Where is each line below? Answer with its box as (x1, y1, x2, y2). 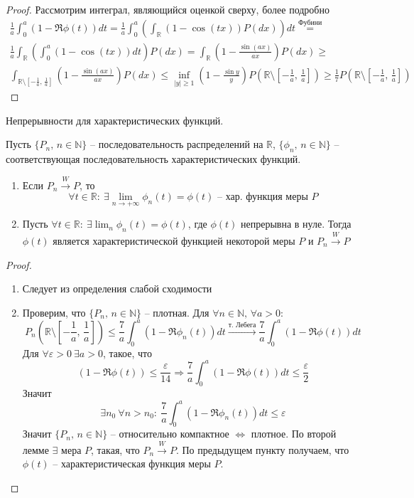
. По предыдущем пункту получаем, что (175, 442, 349, 457)
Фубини (298, 19, 322, 27)
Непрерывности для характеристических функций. (6, 112, 224, 127)
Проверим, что (22, 304, 86, 319)
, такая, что (91, 442, 140, 457)
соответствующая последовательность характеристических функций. (6, 152, 301, 166)
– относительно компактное (110, 426, 229, 441)
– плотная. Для (144, 304, 209, 319)
